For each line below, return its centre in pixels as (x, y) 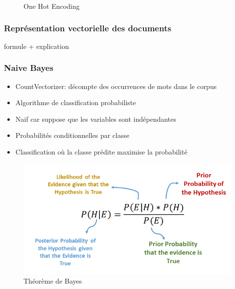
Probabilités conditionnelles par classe (72, 135)
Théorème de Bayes (53, 280)
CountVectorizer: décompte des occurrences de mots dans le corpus (116, 86)
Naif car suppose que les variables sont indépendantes (96, 119)
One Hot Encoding (52, 6)
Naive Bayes (29, 68)
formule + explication (36, 46)
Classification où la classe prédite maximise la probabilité (101, 152)
